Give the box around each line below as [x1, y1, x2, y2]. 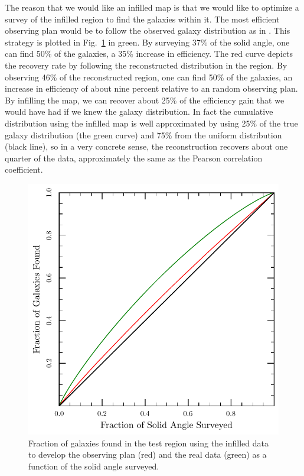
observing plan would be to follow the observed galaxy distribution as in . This [5, 24, 290, 37]
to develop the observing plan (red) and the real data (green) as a [28, 448, 267, 461]
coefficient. [5, 163, 43, 176]
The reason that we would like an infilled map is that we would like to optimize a [5, 1, 299, 13]
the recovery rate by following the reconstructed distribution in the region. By [5, 59, 287, 71]
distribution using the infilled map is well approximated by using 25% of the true [5, 116, 298, 129]
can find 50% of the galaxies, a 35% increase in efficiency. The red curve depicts [5, 47, 293, 60]
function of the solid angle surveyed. [28, 459, 159, 472]
